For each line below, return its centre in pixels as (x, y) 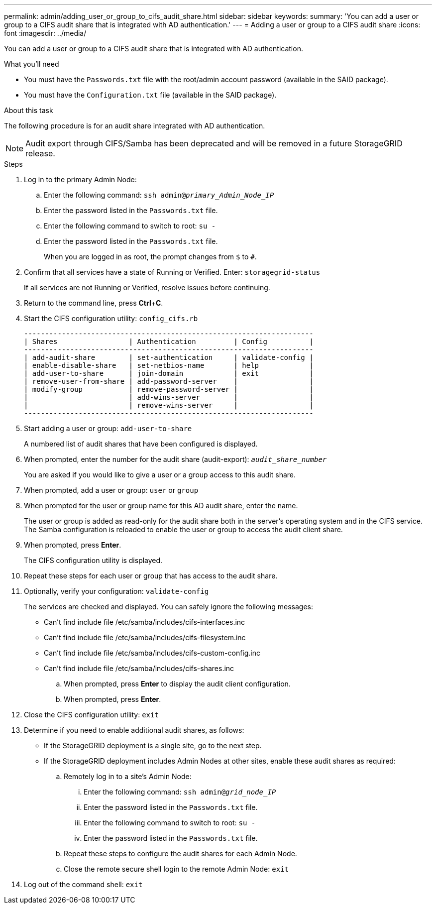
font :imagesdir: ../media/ (45, 33)
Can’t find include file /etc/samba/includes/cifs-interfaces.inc (145, 622)
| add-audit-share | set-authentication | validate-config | (169, 357)
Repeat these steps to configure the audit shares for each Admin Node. (180, 853)
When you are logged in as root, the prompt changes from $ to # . (150, 257)
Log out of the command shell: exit (83, 884)
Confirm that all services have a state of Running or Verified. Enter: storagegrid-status (172, 272)
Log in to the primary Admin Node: (80, 179)
